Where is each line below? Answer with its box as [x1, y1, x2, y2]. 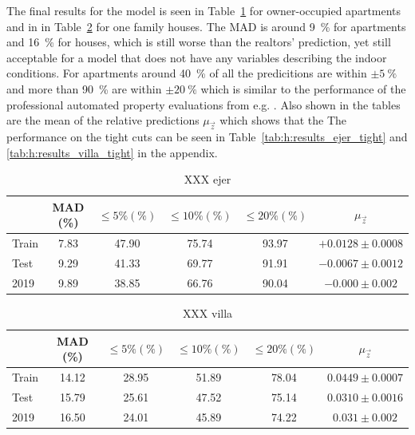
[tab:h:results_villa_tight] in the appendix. [6, 144, 218, 160]
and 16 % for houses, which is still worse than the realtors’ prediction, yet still [6, 34, 391, 50]
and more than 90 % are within [6, 80, 162, 97]
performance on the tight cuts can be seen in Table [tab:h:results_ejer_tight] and [6, 128, 408, 144]
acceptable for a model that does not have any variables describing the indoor [6, 49, 387, 65]
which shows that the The [219, 112, 347, 129]
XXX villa [182, 304, 233, 321]
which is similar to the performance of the [200, 80, 406, 97]
